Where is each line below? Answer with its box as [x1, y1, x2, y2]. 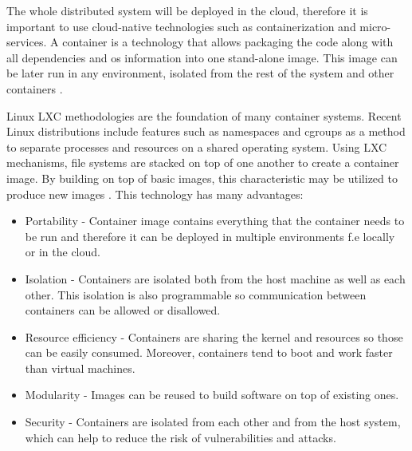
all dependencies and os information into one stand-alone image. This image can [6, 49, 398, 65]
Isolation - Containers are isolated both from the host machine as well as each [25, 270, 406, 287]
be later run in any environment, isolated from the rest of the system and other [6, 65, 394, 81]
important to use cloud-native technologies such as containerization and [6, 18, 356, 34]
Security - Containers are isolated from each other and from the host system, [25, 413, 401, 430]
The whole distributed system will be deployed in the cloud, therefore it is [6, 2, 368, 18]
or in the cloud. [25, 243, 100, 260]
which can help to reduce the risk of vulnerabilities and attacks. [25, 429, 336, 445]
